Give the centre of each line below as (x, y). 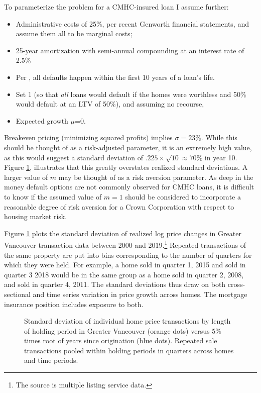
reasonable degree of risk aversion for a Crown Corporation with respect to (119, 206)
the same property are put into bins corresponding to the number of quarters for (128, 255)
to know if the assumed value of (53, 196)
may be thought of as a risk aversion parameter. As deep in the (156, 177)
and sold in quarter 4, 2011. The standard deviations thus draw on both (115, 284)
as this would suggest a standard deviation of (74, 157)
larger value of (26, 177)
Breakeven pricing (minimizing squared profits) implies (88, 137)
